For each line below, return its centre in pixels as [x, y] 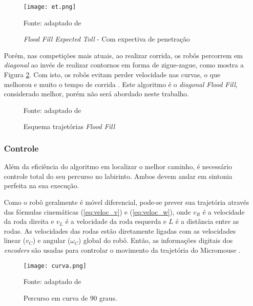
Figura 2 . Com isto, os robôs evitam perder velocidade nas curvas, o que [112, 75]
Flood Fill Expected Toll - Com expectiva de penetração [107, 39]
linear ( [15, 240]
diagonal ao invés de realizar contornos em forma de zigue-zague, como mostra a [124, 65]
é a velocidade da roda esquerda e [116, 221]
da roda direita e [29, 221]
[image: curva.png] [55, 266]
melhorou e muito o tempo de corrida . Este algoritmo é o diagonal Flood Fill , [121, 84]
